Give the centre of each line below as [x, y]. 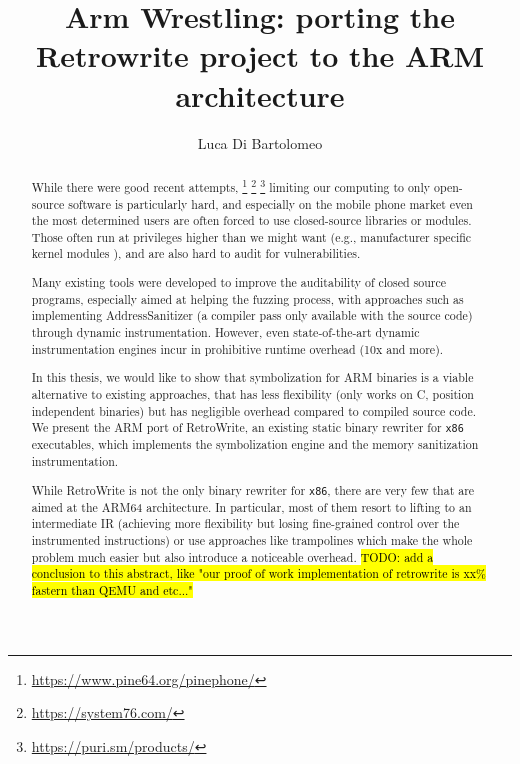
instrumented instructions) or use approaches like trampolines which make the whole [252, 539]
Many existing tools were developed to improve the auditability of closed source [239, 282]
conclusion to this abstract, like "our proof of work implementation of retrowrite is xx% [258, 573]
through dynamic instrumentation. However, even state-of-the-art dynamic [225, 332]
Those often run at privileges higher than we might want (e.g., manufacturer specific [251, 236]
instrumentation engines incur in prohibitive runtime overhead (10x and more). [237, 348]
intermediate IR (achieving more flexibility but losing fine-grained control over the [245, 523]
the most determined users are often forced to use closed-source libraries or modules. [251, 220]
